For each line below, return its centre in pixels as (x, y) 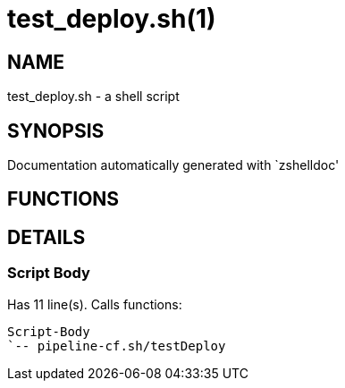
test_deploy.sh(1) (112, 19)
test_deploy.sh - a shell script (93, 97)
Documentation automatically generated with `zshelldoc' (173, 165)
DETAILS (46, 237)
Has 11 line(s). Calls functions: (95, 304)
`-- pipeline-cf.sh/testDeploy (117, 346)
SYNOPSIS (56, 131)
